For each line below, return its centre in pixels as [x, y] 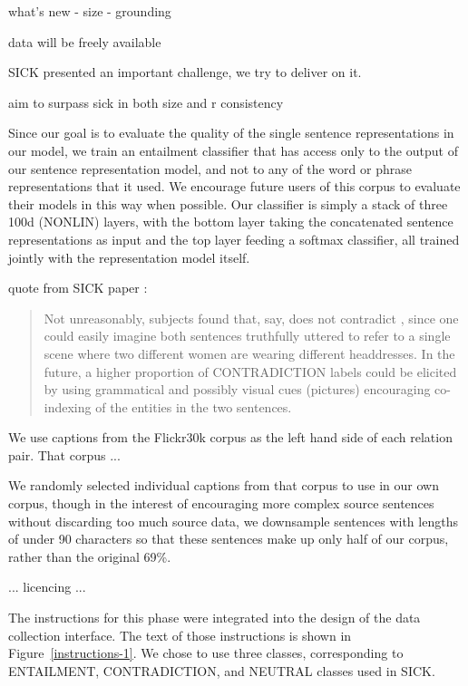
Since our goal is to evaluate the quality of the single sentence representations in [231, 133]
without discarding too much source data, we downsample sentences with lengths [233, 521]
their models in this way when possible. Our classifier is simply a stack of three [228, 203]
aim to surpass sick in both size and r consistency [146, 102]
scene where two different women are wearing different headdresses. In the [249, 353]
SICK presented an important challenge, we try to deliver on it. [185, 72]
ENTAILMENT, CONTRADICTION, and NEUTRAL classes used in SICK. [222, 670]
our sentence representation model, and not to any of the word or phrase [210, 168]
